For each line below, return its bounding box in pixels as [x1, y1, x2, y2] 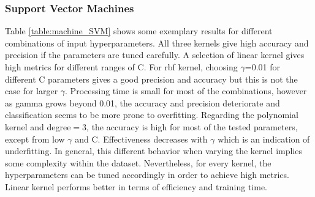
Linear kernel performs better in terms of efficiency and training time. [5, 180, 268, 193]
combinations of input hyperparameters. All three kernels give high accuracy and [5, 36, 309, 49]
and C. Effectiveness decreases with [75, 132, 208, 145]
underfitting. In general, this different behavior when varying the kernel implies [5, 144, 302, 157]
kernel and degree [5, 120, 71, 133]
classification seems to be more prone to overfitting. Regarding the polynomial [5, 108, 298, 121]
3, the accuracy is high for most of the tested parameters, [82, 120, 298, 133]
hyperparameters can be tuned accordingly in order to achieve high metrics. [5, 168, 289, 181]
